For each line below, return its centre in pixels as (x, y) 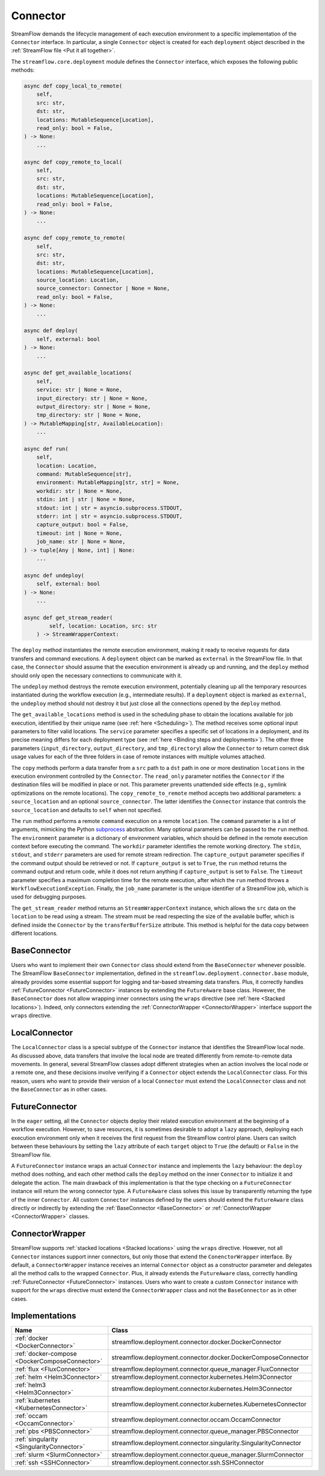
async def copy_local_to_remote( (73, 86)
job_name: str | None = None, (81, 542)
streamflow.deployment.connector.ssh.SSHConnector (188, 1463)
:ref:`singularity (36, 1439)
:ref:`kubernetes (38, 1401)
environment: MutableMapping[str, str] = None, (108, 483)
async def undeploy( (54, 575)
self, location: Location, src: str (103, 626)
